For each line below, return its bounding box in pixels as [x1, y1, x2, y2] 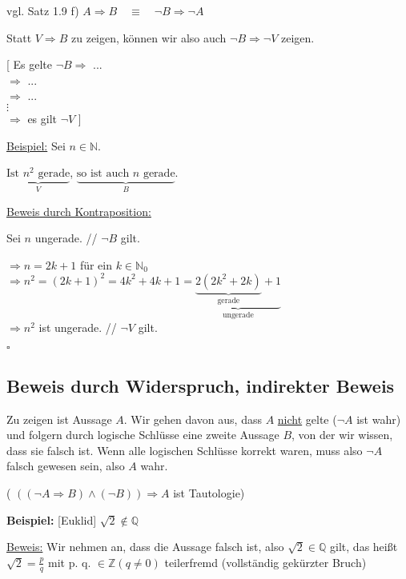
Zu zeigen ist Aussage [6, 410, 112, 427]
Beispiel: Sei [6, 137, 66, 154]
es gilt [27, 110, 58, 126]
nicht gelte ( [277, 410, 337, 427]
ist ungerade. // [38, 318, 117, 335]
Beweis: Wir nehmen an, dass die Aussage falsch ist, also [6, 538, 284, 555]
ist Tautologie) [173, 484, 245, 501]
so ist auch [76, 168, 130, 180]
